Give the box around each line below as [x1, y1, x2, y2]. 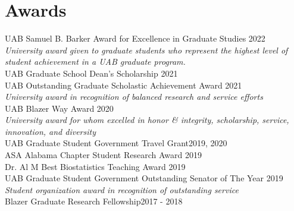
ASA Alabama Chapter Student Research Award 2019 [5, 149, 202, 161]
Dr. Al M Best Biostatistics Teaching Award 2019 [5, 160, 186, 172]
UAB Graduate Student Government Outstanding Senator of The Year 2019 [5, 172, 283, 184]
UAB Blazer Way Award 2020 [5, 102, 114, 114]
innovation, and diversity [5, 125, 96, 137]
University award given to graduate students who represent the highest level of [5, 43, 288, 56]
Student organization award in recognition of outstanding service [5, 183, 239, 196]
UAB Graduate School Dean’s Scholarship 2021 [5, 67, 178, 79]
